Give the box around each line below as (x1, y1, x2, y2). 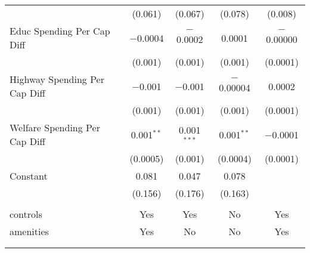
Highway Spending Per (10, 72, 104, 86)
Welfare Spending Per (10, 121, 100, 134)
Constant (10, 169, 48, 183)
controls (10, 207, 42, 221)
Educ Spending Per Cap (10, 24, 110, 38)
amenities (10, 224, 49, 238)
